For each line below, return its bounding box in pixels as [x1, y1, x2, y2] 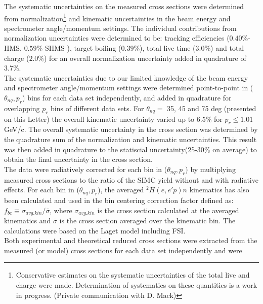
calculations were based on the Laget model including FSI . [4, 225, 186, 235]
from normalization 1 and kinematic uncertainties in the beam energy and [4, 11, 231, 23]
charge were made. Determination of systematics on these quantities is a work [16, 279, 257, 290]
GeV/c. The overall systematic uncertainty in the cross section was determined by [4, 124, 258, 134]
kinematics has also [189, 184, 249, 195]
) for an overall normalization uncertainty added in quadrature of [44, 52, 246, 63]
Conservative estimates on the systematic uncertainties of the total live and [16, 269, 250, 280]
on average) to [212, 144, 257, 154]
